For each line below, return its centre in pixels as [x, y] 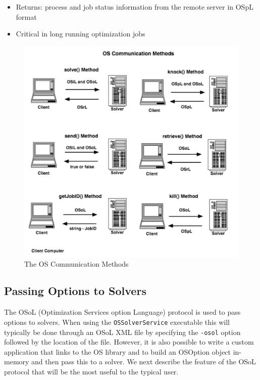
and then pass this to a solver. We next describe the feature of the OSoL [144, 362]
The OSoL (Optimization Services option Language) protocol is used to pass [122, 312]
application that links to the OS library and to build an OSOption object [118, 351]
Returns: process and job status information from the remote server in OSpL [135, 7]
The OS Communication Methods [76, 263]
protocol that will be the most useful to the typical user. [91, 371]
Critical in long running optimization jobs [81, 34]
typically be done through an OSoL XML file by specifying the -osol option [122, 332]
